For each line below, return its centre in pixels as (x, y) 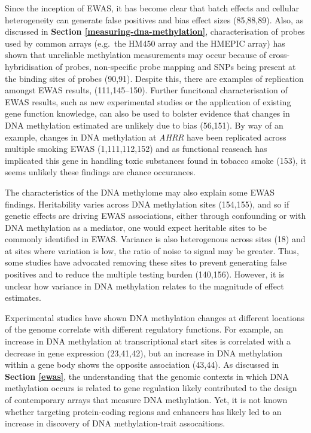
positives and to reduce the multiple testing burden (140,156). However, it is (145, 274)
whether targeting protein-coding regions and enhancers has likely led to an (143, 411)
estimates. (23, 298)
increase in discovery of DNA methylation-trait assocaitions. (115, 423)
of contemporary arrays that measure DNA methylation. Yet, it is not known (146, 400)
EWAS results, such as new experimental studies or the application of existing (148, 101)
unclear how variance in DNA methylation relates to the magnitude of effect (144, 286)
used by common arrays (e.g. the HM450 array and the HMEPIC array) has (145, 43)
